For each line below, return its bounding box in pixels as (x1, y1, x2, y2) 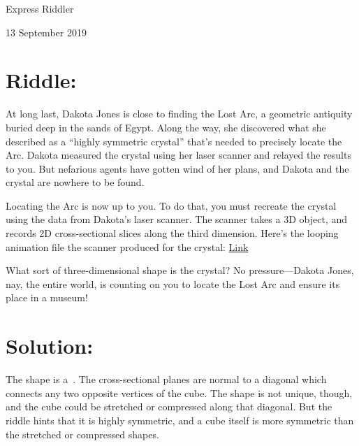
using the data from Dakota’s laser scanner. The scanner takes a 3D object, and (6, 212, 348, 226)
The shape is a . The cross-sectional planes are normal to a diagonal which (6, 372, 327, 387)
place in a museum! (6, 290, 88, 305)
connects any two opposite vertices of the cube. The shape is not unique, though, (6, 385, 353, 400)
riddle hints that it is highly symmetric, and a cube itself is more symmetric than (6, 412, 354, 427)
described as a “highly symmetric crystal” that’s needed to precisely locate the (6, 134, 342, 148)
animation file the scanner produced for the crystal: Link (6, 239, 249, 254)
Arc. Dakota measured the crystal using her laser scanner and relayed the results (6, 148, 351, 162)
